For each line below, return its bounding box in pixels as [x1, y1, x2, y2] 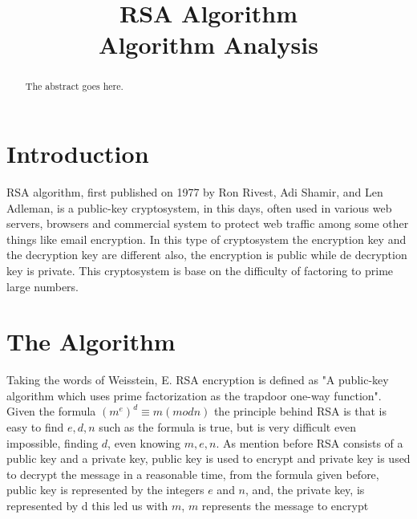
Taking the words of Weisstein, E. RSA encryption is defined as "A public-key [6, 371, 389, 388]
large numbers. [6, 278, 79, 294]
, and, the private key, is [245, 481, 365, 498]
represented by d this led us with [6, 497, 168, 513]
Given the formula [6, 403, 96, 420]
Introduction [6, 137, 149, 170]
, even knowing [107, 434, 181, 451]
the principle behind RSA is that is [213, 403, 387, 420]
